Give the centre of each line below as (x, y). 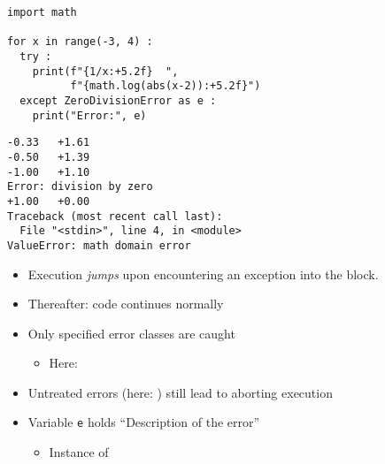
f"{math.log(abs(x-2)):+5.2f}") (166, 86)
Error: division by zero (80, 187)
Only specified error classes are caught (131, 333)
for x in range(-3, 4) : (80, 42)
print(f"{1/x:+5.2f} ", (105, 71)
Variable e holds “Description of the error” (144, 422)
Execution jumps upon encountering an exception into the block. (203, 274)
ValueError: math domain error (99, 245)
